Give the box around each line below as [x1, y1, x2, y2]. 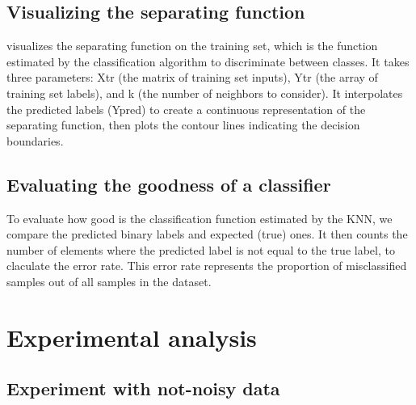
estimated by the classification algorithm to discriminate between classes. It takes [6, 53, 410, 70]
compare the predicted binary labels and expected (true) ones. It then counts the [6, 226, 408, 243]
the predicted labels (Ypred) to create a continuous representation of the [6, 100, 366, 117]
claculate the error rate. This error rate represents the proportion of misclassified [6, 257, 407, 274]
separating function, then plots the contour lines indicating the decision [6, 116, 360, 133]
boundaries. [6, 132, 64, 149]
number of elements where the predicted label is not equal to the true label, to [6, 241, 395, 258]
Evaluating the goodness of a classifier [6, 171, 331, 196]
